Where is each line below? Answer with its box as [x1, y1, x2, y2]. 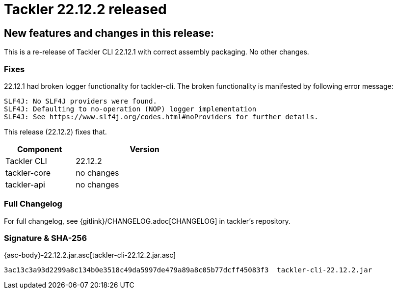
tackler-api [5, 179, 45, 189]
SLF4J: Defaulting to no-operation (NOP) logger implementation [4, 105, 257, 113]
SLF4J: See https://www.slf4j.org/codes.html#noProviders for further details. [4, 112, 318, 121]
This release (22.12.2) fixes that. [4, 127, 107, 136]
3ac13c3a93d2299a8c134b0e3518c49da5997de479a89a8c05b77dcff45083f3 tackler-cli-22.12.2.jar [4, 266, 372, 274]
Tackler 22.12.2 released [4, 1, 167, 18]
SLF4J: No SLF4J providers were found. [4, 97, 157, 105]
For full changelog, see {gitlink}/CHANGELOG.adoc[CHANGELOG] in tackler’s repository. [4, 216, 291, 225]
